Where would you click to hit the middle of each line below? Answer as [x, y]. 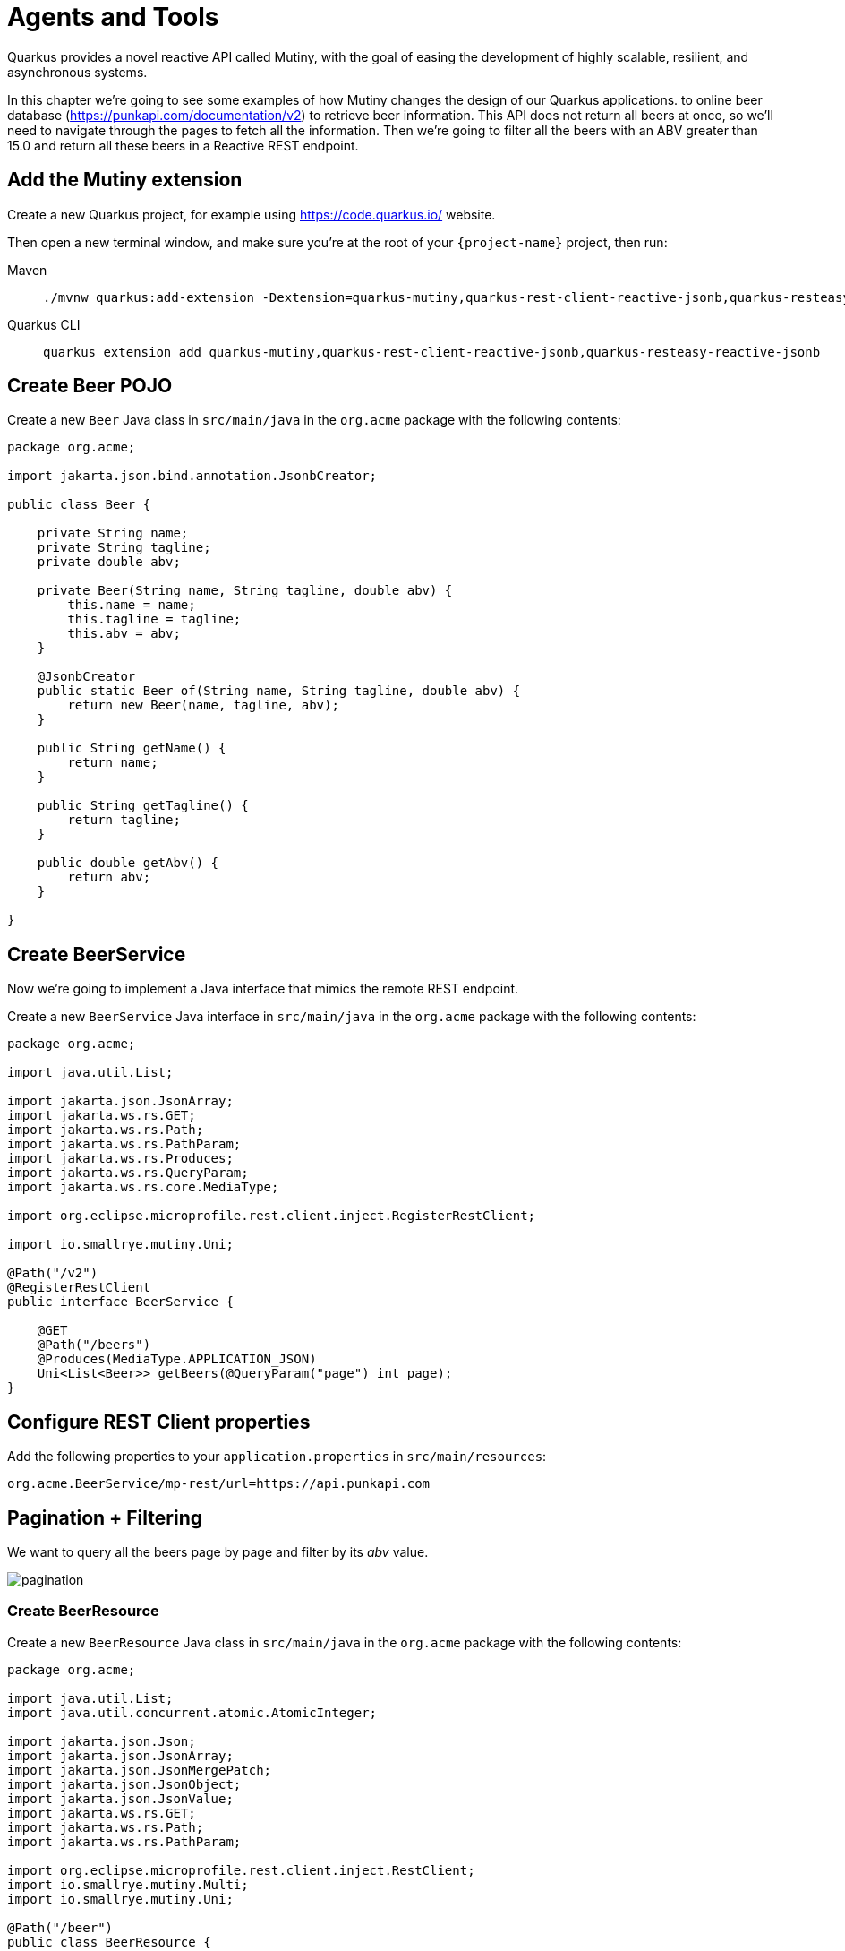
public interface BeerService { [120, 1302]
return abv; [109, 877]
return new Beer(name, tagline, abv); [203, 705]
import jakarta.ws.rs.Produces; [120, 1159]
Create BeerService [97, 954]
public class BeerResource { [109, 1942]
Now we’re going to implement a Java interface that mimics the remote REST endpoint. [263, 989]
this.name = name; [132, 605]
